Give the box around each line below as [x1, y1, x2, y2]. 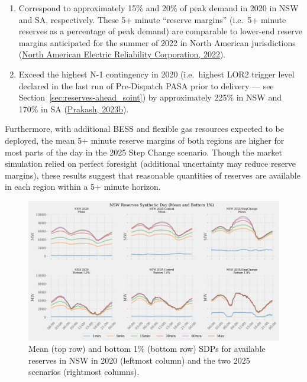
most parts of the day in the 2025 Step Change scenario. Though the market [5, 145, 282, 158]
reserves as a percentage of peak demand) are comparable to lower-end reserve [18, 25, 303, 37]
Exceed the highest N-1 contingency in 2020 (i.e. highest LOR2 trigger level [18, 67, 295, 80]
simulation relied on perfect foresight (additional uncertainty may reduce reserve [5, 157, 296, 170]
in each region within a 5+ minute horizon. [5, 180, 161, 193]
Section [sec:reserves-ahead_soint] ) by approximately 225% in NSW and [18, 91, 282, 103]
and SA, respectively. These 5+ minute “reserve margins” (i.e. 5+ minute [18, 13, 286, 25]
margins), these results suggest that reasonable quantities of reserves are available [5, 169, 300, 181]
